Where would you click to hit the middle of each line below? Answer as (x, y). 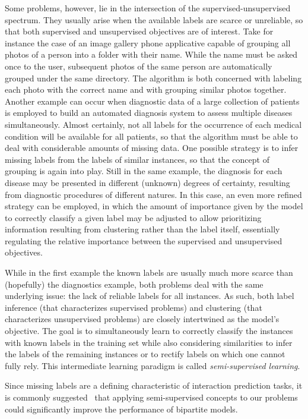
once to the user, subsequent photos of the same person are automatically (139, 66)
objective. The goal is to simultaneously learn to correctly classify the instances (149, 331)
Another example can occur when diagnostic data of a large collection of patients (152, 101)
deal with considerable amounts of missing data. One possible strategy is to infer (152, 148)
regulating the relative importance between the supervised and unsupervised (144, 240)
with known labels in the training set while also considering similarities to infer (149, 342)
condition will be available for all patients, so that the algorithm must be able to (151, 136)
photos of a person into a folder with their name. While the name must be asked (151, 54)
